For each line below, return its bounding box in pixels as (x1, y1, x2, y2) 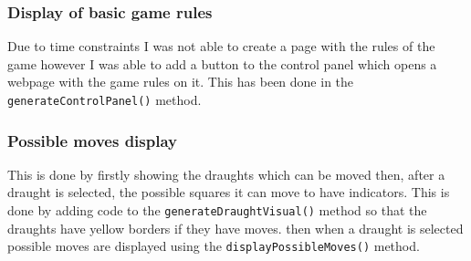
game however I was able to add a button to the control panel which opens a (7, 54, 437, 73)
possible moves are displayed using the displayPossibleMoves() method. (7, 236, 420, 256)
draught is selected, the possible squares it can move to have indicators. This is (7, 183, 450, 202)
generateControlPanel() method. (7, 90, 202, 109)
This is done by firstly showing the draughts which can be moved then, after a (7, 164, 445, 183)
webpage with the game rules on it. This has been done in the (7, 72, 354, 91)
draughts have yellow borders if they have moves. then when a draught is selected (7, 218, 464, 237)
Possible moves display (7, 129, 177, 151)
